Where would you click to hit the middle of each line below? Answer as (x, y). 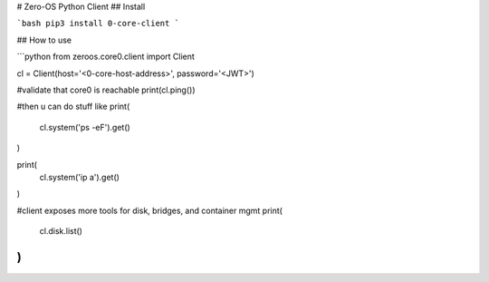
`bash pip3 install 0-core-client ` (98, 24)
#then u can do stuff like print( (73, 107)
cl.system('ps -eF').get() (85, 127)
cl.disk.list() (61, 231)
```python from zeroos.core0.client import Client (105, 57)
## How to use (44, 40)
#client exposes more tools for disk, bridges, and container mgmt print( (149, 210)
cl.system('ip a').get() (79, 177)
